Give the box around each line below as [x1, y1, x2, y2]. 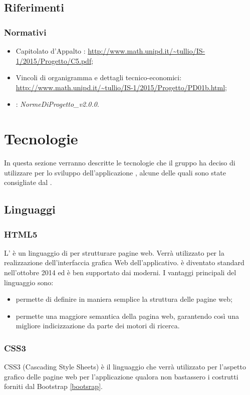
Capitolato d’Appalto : [16, 46, 86, 56]
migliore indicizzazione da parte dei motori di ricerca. [16, 320, 180, 331]
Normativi [4, 26, 47, 38]
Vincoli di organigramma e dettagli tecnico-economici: [16, 72, 182, 83]
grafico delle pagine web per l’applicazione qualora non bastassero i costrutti [4, 371, 238, 381]
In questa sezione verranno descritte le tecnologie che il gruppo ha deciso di [4, 157, 235, 168]
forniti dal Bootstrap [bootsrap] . [4, 381, 103, 391]
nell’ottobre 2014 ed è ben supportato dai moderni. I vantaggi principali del [4, 267, 236, 278]
